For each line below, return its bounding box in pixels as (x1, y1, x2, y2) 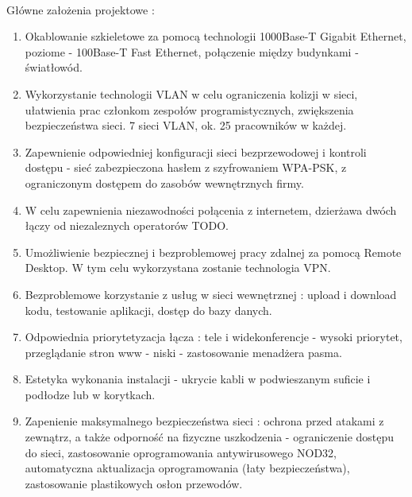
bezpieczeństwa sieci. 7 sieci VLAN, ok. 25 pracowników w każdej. (25, 117, 347, 134)
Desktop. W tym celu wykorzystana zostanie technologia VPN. (25, 259, 331, 276)
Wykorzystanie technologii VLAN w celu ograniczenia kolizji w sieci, (25, 85, 358, 102)
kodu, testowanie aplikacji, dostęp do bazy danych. (25, 301, 272, 318)
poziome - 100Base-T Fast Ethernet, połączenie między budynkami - (25, 43, 359, 60)
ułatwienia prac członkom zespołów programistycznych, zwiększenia (25, 101, 354, 118)
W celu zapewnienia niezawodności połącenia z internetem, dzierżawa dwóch (25, 201, 397, 218)
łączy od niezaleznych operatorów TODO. (25, 217, 229, 234)
